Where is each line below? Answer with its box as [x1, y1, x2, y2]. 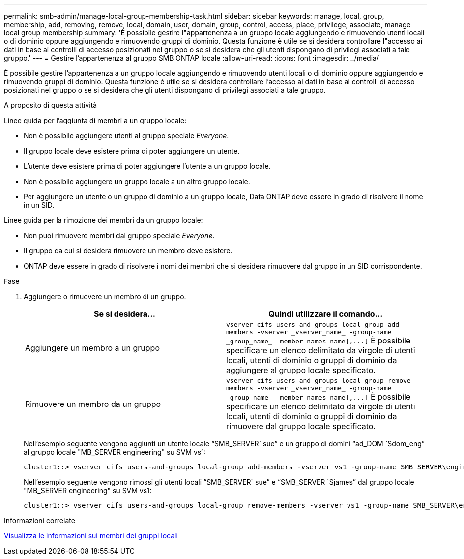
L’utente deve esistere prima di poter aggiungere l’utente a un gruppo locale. [24, 162, 271, 170]
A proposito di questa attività [4, 101, 97, 109]
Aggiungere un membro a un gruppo [25, 343, 160, 353]
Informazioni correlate [4, 516, 75, 525]
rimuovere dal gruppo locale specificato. [226, 421, 376, 431]
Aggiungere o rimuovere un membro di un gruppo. [24, 292, 186, 301]
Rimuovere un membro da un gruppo [25, 399, 161, 409]
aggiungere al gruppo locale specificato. [226, 365, 376, 375]
